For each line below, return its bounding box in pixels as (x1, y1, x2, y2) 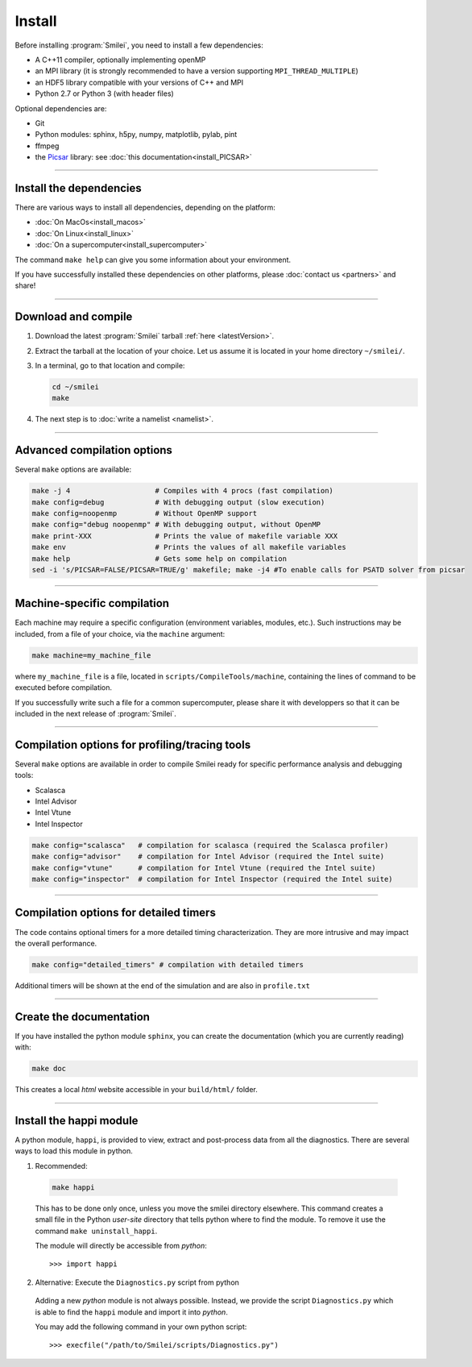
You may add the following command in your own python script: (35, 1322, 247, 1332)
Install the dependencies (14, 181, 143, 195)
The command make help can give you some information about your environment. (14, 255, 292, 264)
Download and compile (14, 310, 133, 324)
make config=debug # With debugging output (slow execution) (31, 497, 325, 507)
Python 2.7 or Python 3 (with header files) (35, 89, 175, 98)
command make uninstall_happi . (35, 1226, 158, 1236)
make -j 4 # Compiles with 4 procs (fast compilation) (31, 486, 334, 496)
